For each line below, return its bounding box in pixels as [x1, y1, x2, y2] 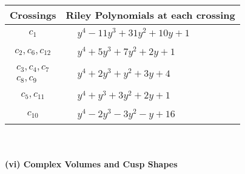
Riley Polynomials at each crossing [65, 8, 235, 22]
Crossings [10, 8, 56, 22]
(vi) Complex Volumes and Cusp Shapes [5, 157, 178, 170]
